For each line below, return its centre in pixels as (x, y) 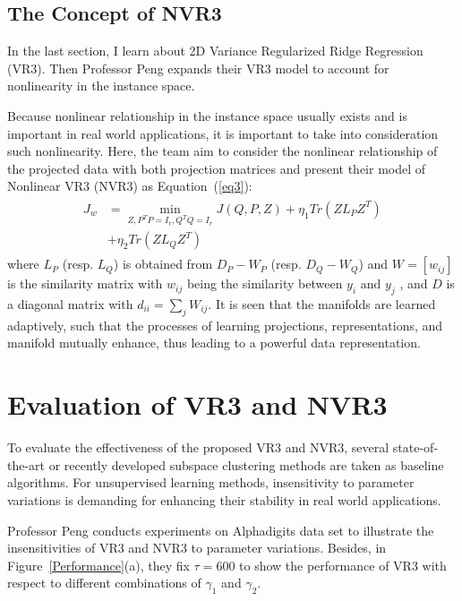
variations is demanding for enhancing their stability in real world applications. (224, 499)
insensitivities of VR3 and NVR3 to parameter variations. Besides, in (197, 548)
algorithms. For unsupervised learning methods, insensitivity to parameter (211, 482)
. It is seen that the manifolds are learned (322, 304)
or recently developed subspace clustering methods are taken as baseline (246, 464)
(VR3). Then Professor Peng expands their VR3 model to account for (198, 68)
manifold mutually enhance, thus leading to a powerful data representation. (214, 343)
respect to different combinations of (104, 583)
